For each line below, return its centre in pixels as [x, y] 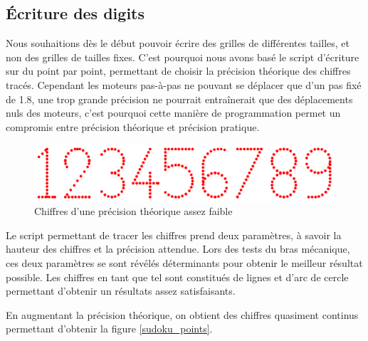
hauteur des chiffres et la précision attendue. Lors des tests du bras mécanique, [178, 249]
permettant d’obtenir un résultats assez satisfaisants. [121, 291]
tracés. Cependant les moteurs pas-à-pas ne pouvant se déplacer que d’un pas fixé [184, 84]
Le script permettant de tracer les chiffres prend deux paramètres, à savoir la [174, 235]
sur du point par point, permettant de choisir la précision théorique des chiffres [178, 71]
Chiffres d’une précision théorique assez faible [133, 211]
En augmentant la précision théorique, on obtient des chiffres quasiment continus [182, 314]
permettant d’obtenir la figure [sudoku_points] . [109, 329]
